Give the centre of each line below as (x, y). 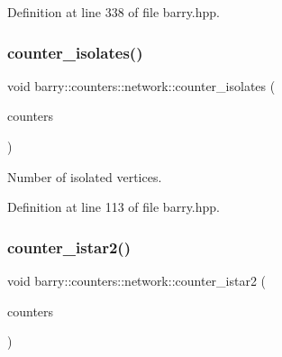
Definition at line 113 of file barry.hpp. (114, 207)
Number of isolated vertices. (85, 176)
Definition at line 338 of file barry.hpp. (114, 12)
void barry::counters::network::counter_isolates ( (141, 85)
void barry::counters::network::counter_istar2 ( (137, 280)
